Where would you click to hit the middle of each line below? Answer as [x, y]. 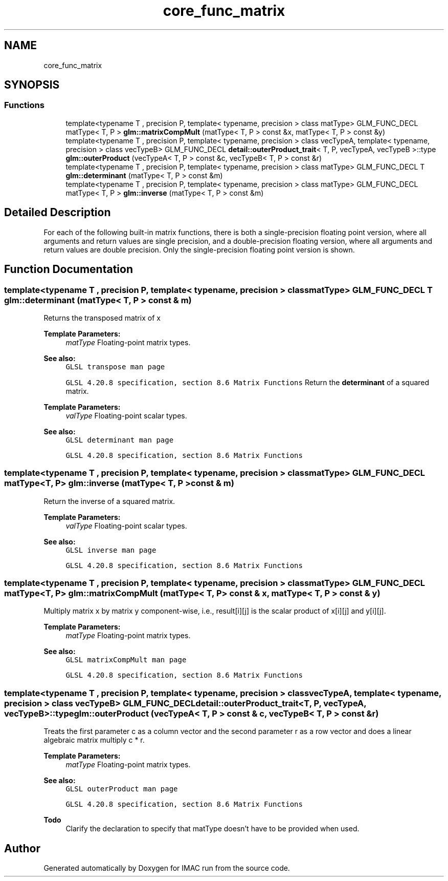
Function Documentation [69, 269]
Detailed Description [58, 213]
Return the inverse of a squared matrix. [109, 501]
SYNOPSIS [32, 85]
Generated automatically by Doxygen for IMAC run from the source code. [167, 868]
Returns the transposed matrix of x [102, 318]
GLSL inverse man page [111, 550]
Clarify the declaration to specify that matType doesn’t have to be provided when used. [212, 829]
